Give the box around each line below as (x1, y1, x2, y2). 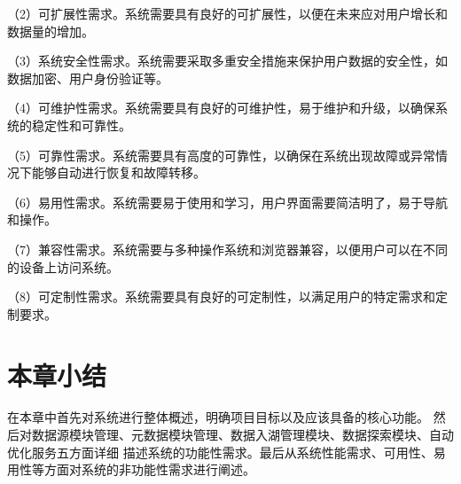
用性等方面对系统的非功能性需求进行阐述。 (7, 460, 255, 479)
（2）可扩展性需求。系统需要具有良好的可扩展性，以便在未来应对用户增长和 (7, 4, 448, 22)
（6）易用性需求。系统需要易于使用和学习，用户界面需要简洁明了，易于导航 (7, 192, 448, 211)
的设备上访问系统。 (7, 257, 119, 276)
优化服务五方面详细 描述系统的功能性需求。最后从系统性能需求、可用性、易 (7, 442, 446, 461)
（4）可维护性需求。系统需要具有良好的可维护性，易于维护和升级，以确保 (7, 98, 435, 117)
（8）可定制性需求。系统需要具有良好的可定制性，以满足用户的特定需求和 (7, 287, 435, 306)
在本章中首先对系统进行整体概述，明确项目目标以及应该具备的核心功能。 (7, 408, 429, 426)
